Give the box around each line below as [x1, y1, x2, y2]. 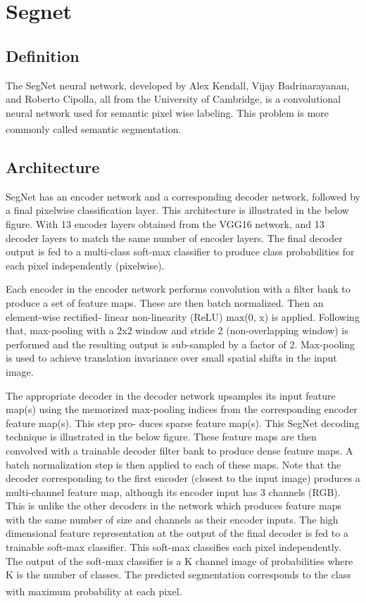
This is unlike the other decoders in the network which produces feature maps [6, 498, 341, 513]
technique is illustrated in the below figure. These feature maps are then [6, 429, 317, 444]
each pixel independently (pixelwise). [6, 258, 165, 272]
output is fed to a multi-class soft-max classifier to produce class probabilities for [6, 244, 355, 259]
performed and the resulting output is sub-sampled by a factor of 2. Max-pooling [6, 336, 355, 351]
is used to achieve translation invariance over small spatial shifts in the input [6, 350, 337, 365]
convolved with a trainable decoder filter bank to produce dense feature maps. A [6, 443, 353, 457]
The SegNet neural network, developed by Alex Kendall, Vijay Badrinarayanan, [6, 77, 350, 92]
